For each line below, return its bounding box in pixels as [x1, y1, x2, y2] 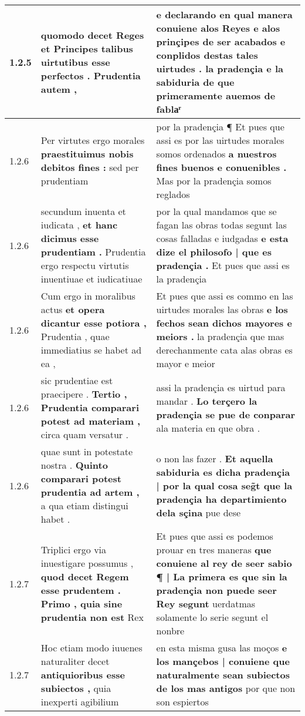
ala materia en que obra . [156, 421, 260, 435]
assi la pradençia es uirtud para [156, 380, 286, 394]
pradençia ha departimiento [156, 492, 287, 506]
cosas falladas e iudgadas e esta [156, 231, 289, 245]
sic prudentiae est [40, 374, 113, 387]
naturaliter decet [40, 654, 110, 668]
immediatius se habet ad [40, 343, 142, 357]
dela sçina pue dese [156, 505, 241, 519]
